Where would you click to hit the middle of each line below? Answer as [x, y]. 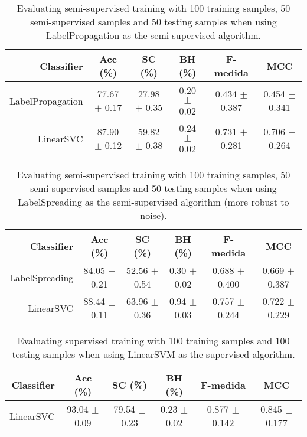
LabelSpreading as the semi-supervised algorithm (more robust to [153, 202]
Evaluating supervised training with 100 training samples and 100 [153, 340]
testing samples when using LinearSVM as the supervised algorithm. [153, 354]
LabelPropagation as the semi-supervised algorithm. [153, 35]
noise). [153, 215]
